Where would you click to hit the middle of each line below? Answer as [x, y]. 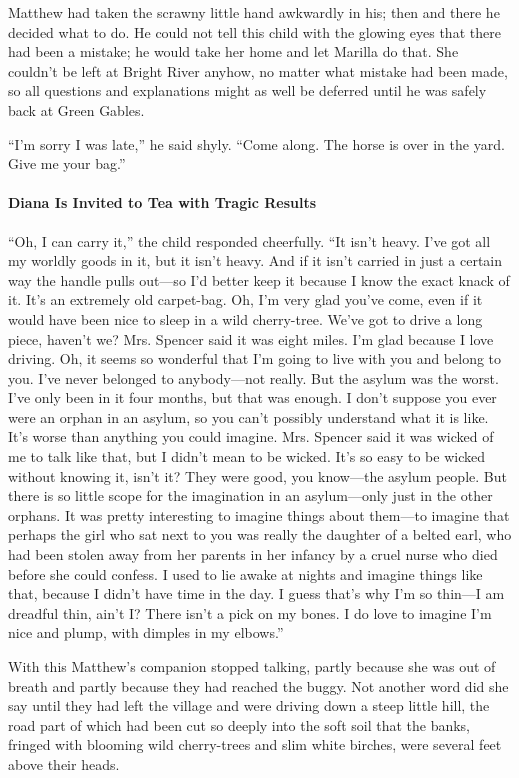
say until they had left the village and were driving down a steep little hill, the [249, 705]
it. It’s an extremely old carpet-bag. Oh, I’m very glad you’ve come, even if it [245, 299]
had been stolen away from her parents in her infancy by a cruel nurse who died [253, 554]
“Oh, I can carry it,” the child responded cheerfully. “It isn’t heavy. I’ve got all [249, 240]
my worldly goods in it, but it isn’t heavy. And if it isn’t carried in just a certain [255, 260]
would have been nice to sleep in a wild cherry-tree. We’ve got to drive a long [245, 318]
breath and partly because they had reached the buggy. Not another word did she [258, 685]
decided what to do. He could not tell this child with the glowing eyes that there [254, 31]
